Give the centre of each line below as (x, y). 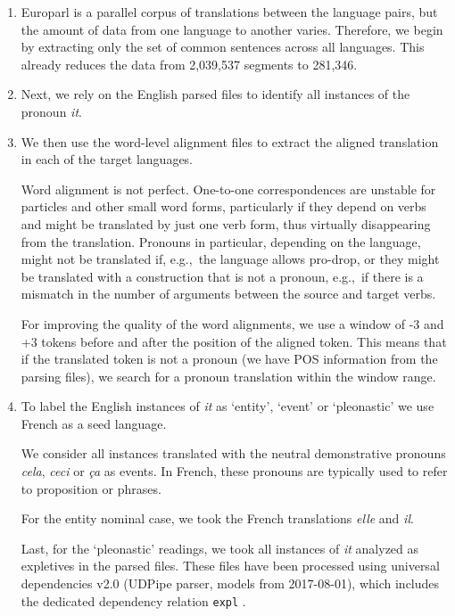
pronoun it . (51, 111)
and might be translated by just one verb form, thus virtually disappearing (226, 223)
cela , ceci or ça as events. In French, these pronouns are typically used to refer (234, 471)
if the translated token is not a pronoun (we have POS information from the (229, 359)
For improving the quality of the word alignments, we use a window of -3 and (232, 323)
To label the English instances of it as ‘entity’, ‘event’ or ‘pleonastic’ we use (227, 406)
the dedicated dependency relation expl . (133, 600)
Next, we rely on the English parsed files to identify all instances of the (215, 94)
